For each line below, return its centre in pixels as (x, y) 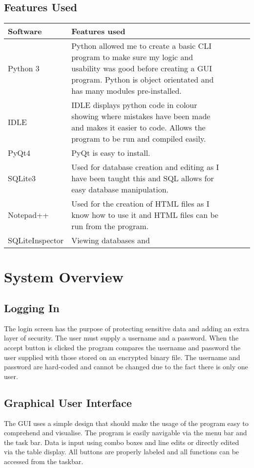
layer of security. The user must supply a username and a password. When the (121, 338)
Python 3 (24, 68)
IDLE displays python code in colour (134, 105)
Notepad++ (29, 215)
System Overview (64, 277)
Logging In (32, 308)
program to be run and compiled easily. (139, 139)
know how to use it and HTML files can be (145, 215)
